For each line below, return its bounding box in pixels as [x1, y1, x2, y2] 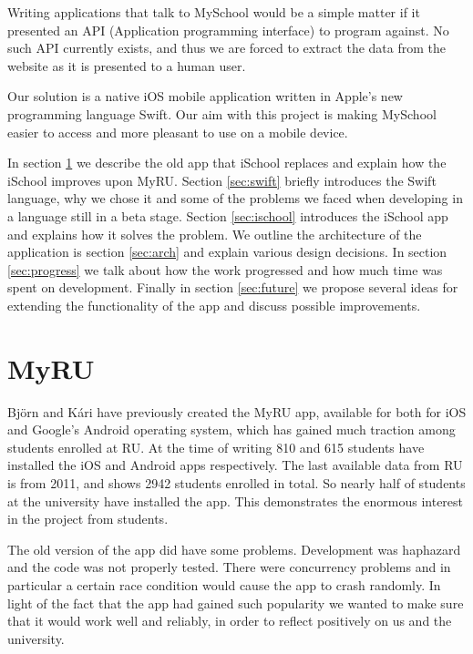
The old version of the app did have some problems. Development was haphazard [7, 539, 461, 558]
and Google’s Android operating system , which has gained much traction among [7, 420, 456, 439]
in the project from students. [7, 509, 169, 528]
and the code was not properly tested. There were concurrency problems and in [7, 557, 451, 577]
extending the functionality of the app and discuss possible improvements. [7, 295, 421, 314]
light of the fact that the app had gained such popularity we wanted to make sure [7, 593, 464, 612]
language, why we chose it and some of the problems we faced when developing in [7, 189, 463, 208]
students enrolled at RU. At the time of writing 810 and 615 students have [7, 437, 425, 456]
